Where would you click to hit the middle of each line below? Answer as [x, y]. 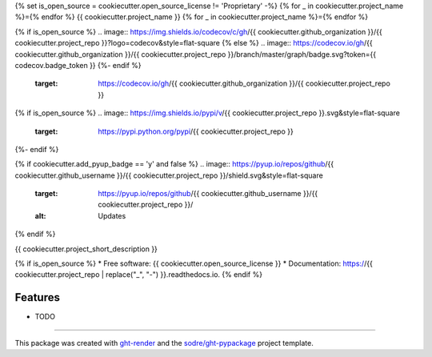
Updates [112, 215]
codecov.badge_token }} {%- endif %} [78, 65]
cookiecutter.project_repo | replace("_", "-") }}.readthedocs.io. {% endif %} [139, 275]
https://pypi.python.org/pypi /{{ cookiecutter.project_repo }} [196, 131]
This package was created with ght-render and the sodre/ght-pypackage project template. [164, 343]
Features [37, 297]
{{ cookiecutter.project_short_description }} [86, 249]
